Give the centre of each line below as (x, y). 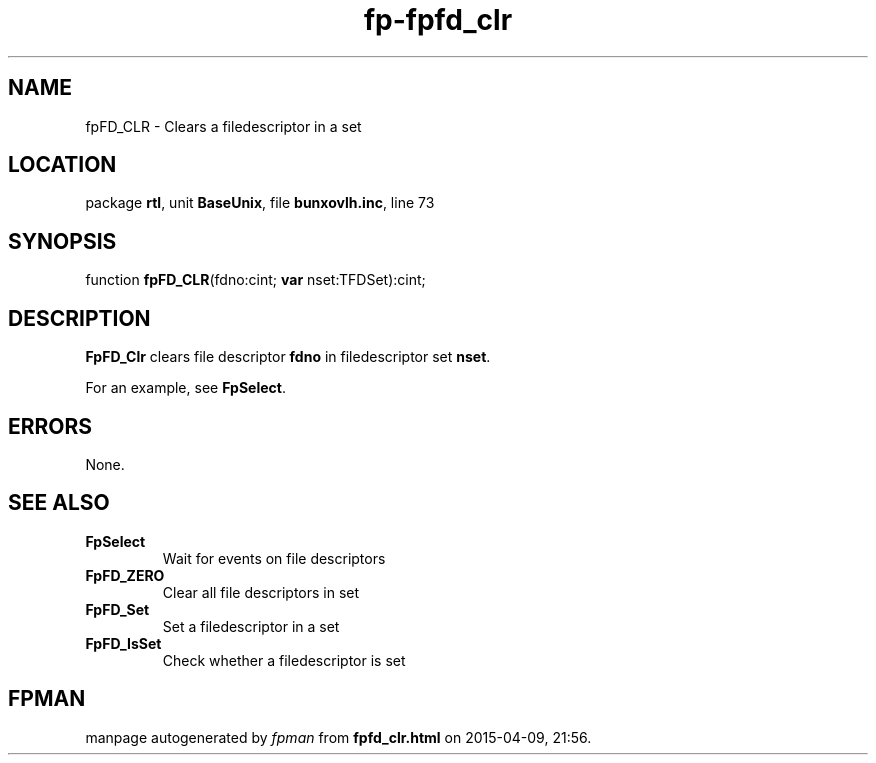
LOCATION (62, 165)
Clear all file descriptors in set (261, 592)
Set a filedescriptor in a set (251, 626)
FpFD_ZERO (125, 575)
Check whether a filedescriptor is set (284, 660)
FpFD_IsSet (123, 643)
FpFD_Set (117, 609)
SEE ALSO (59, 503)
